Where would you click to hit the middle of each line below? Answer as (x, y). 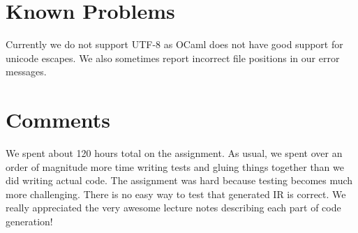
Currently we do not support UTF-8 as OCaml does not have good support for (174, 44)
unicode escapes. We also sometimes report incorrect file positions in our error (173, 58)
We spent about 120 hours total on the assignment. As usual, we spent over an (174, 153)
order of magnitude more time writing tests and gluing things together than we (175, 166)
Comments (58, 120)
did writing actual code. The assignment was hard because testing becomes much (179, 180)
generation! (29, 221)
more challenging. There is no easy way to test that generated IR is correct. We (176, 194)
